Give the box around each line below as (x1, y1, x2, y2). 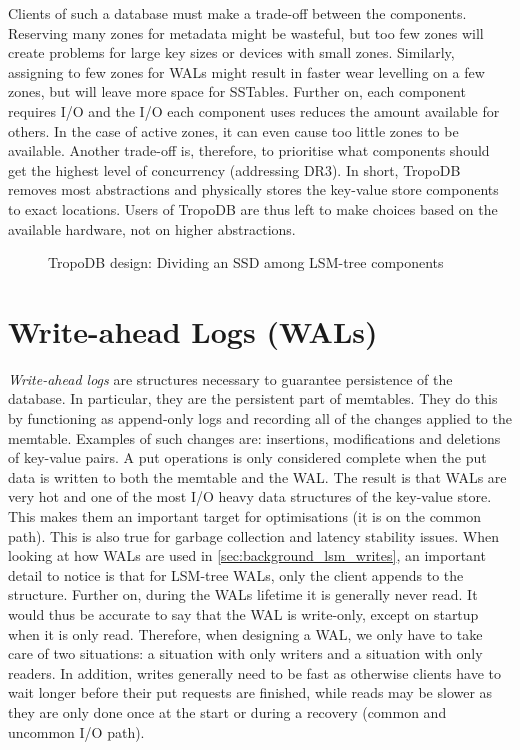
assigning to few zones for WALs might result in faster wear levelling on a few (8, 61, 485, 82)
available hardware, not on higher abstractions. (8, 218, 296, 239)
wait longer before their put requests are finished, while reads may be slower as (8, 682, 493, 703)
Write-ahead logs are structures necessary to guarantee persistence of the (8, 368, 453, 389)
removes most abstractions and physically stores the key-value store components (8, 179, 499, 200)
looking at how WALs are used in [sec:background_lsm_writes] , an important (8, 545, 486, 566)
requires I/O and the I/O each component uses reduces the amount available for (8, 100, 500, 121)
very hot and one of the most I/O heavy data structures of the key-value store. (8, 486, 492, 507)
